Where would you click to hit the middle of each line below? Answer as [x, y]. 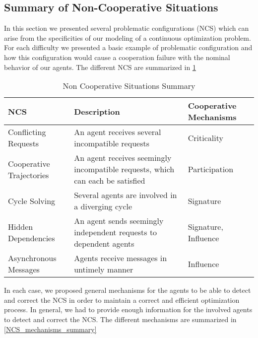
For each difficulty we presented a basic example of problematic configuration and [128, 47]
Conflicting [27, 132]
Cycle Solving [32, 201]
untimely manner [104, 270]
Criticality [205, 137]
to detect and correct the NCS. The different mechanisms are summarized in [120, 319]
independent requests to [116, 232]
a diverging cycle [103, 206]
